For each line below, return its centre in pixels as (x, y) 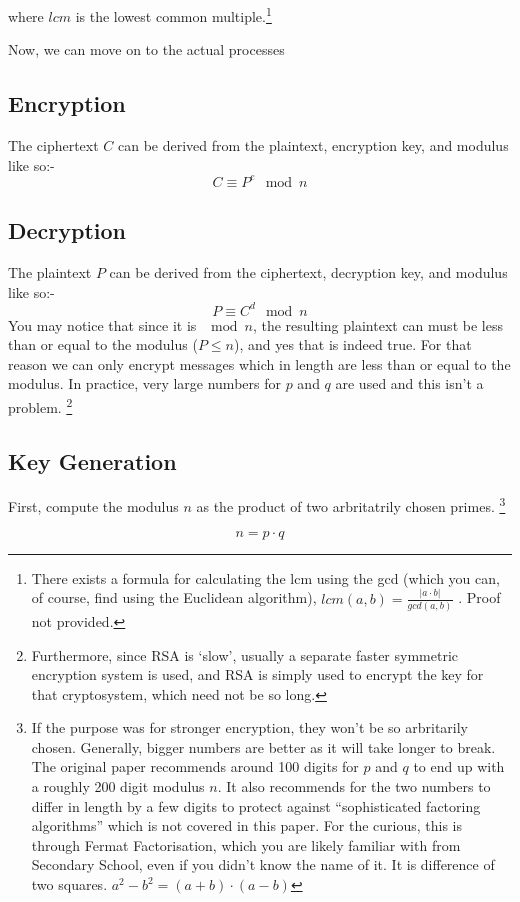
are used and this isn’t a (409, 383)
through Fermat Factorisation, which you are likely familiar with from (246, 844)
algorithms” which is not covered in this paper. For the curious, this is (246, 825)
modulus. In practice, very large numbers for (144, 383)
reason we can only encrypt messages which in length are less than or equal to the (259, 363)
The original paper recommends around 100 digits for (195, 766)
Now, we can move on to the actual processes (146, 49)
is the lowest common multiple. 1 (173, 14)
